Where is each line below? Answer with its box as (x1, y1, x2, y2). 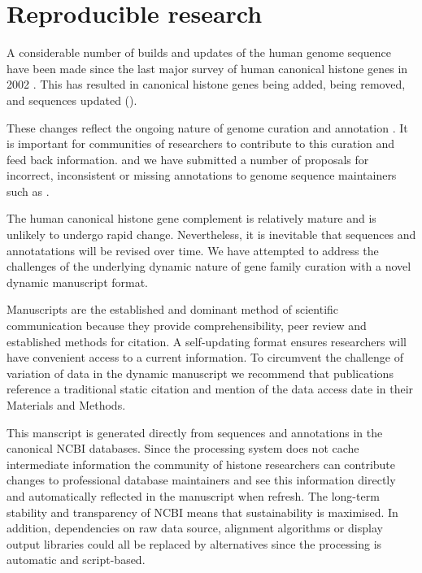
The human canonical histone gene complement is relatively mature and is (7, 210, 376, 227)
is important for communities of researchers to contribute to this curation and (7, 135, 395, 152)
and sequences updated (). (7, 91, 137, 108)
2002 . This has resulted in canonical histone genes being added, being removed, (7, 76, 406, 93)
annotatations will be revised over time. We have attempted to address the (7, 241, 379, 258)
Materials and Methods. (7, 397, 126, 413)
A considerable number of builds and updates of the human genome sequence (7, 44, 391, 61)
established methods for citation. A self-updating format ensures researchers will (7, 332, 407, 349)
